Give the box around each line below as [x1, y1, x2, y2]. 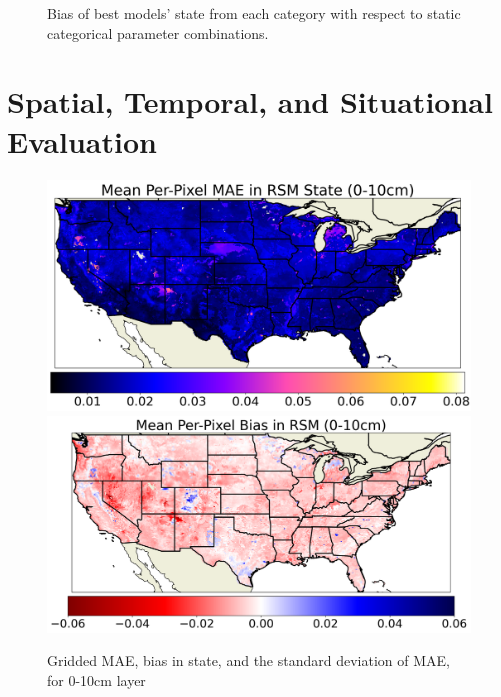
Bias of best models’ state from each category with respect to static [47, 3, 461, 23]
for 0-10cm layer [47, 669, 146, 690]
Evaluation [7, 120, 157, 161]
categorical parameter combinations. [47, 22, 269, 43]
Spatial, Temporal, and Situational [7, 81, 493, 122]
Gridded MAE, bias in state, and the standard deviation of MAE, [47, 650, 450, 671]
